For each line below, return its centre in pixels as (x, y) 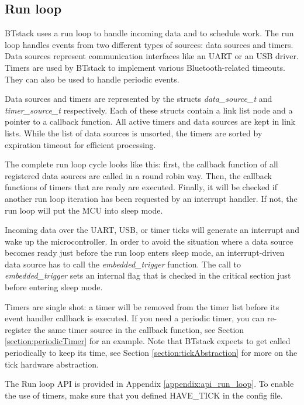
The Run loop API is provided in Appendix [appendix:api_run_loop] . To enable (149, 384)
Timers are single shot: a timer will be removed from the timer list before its (142, 306)
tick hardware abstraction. (52, 364)
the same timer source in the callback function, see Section (139, 329)
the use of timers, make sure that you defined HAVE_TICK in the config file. (144, 395)
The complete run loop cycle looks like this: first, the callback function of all (141, 164)
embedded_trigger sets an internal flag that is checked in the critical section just (148, 275)
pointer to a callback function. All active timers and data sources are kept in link (150, 121)
